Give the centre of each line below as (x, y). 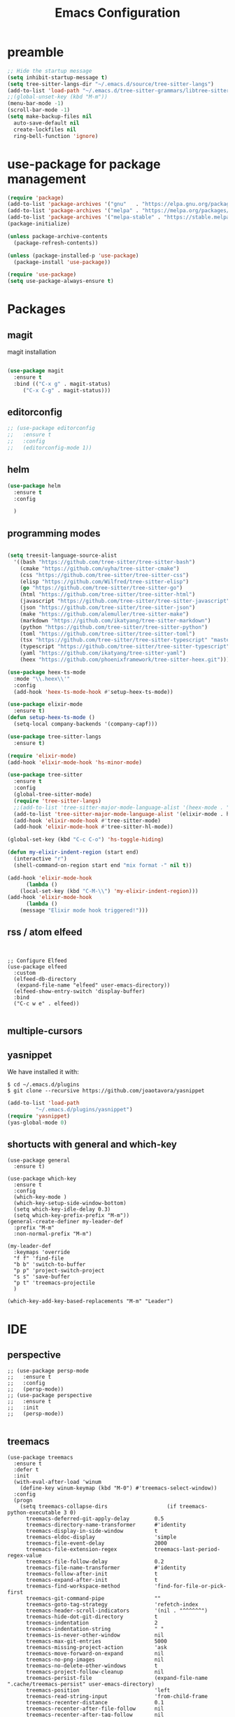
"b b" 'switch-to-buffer (50, 1265)
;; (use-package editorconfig (51, 429)
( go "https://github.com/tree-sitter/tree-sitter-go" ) (101, 588)
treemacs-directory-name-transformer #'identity (106, 1525)
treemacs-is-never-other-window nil (95, 1635)
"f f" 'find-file (39, 1258)
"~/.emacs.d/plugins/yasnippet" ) (84, 1109)
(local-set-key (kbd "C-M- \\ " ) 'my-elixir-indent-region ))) (109, 891)
